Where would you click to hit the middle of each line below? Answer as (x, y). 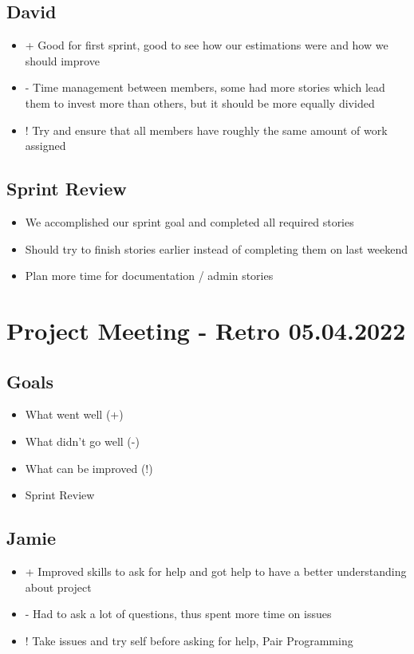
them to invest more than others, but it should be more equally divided (200, 102)
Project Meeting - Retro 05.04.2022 (206, 330)
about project (58, 587)
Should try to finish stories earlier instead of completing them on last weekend (217, 248)
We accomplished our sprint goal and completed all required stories (189, 221)
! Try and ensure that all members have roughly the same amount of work (206, 130)
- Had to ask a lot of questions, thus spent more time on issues (178, 614)
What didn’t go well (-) (82, 441)
